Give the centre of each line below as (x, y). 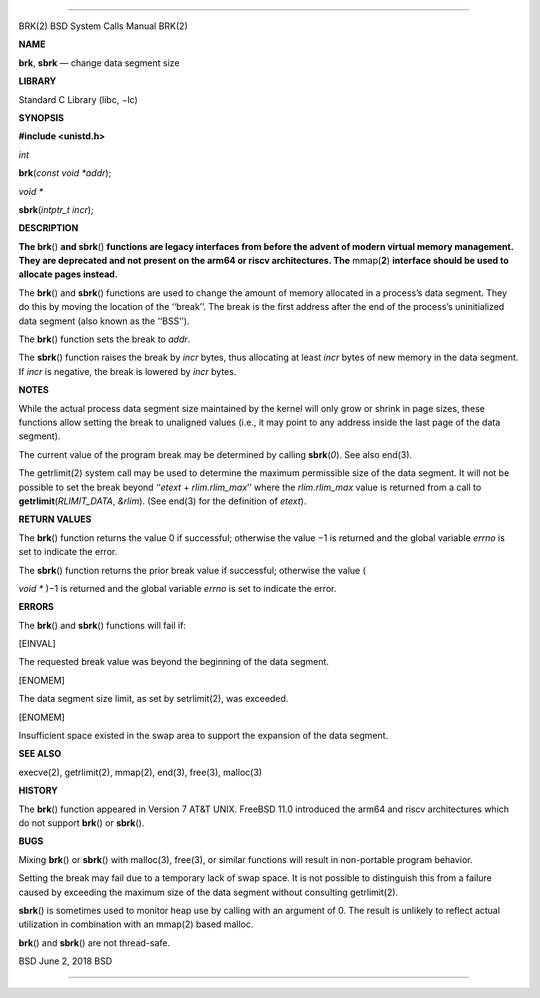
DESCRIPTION (48, 228)
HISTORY (38, 791)
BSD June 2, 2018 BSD (65, 961)
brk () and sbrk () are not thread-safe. (94, 942)
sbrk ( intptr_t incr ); (56, 209)
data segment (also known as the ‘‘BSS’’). (104, 321)
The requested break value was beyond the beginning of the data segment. (174, 662)
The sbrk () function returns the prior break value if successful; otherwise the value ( (192, 570)
